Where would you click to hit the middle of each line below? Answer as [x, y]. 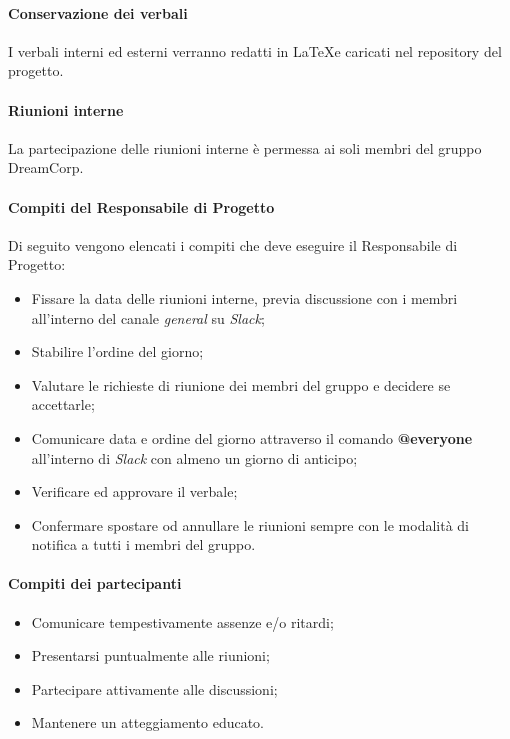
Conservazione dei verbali [98, 12]
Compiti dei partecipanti [95, 583]
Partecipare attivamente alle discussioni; [154, 688]
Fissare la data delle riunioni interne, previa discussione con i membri [244, 297]
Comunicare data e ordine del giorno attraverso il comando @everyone [252, 437]
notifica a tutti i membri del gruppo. [143, 544]
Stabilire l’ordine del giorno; [117, 351]
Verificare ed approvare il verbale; [134, 491]
